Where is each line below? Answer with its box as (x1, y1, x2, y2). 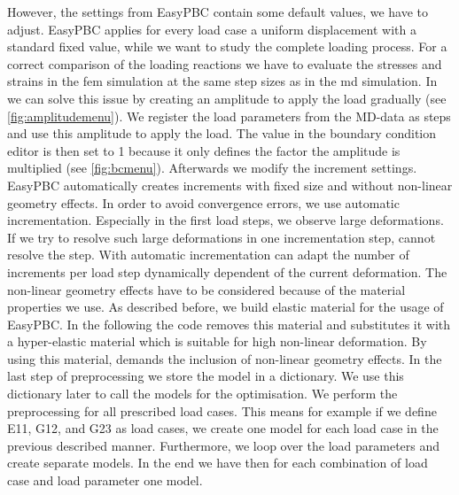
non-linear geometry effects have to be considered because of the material (7, 280, 406, 298)
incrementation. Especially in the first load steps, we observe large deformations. (7, 211, 444, 229)
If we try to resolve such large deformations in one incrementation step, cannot (7, 228, 436, 246)
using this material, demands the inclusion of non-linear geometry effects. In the (7, 349, 442, 367)
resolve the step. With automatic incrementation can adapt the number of (7, 245, 409, 264)
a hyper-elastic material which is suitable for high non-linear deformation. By (7, 332, 427, 351)
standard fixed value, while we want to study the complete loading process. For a (7, 37, 447, 56)
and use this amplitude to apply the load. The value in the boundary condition (7, 124, 437, 143)
